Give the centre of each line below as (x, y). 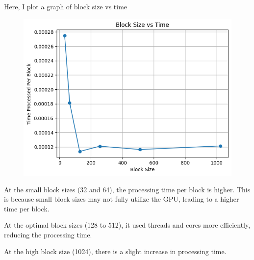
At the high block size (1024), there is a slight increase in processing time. (115, 251)
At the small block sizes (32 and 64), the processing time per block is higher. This (127, 189)
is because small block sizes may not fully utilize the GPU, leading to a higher (122, 199)
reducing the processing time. (48, 235)
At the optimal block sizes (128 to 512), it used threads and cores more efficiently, (127, 225)
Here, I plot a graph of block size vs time (66, 6)
